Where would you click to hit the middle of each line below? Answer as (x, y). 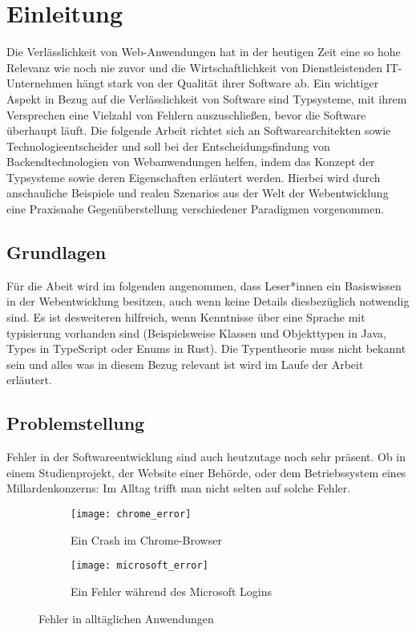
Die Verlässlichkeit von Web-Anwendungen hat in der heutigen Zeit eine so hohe (204, 52)
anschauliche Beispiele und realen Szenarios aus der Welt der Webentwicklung (198, 193)
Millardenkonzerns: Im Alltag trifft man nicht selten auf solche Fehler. (179, 488)
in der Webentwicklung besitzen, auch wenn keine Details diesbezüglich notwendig (208, 301)
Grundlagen (57, 252)
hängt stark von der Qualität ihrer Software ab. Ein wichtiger (228, 83)
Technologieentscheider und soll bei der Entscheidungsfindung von (168, 146)
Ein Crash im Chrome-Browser (146, 539)
